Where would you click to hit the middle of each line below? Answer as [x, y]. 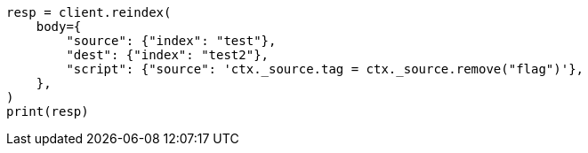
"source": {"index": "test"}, [171, 41]
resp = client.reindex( [89, 12]
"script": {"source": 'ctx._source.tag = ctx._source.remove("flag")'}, [325, 69]
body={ [59, 27]
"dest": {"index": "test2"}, [168, 55]
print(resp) [48, 111]
